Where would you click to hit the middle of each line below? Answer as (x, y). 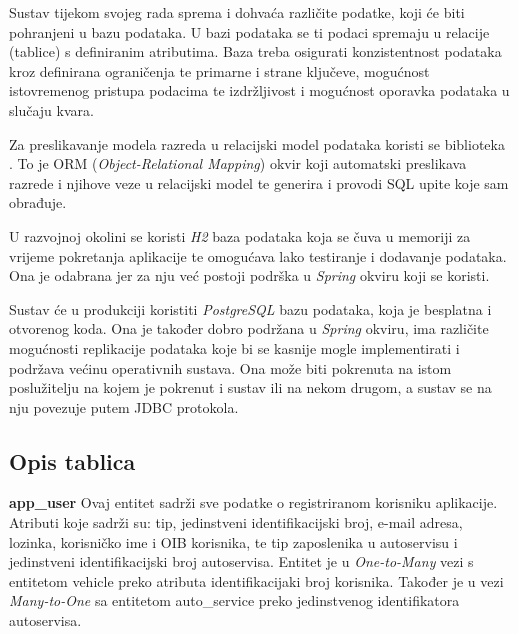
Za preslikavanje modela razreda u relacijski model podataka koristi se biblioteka (257, 143)
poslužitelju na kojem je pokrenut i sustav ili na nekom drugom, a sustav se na (250, 387)
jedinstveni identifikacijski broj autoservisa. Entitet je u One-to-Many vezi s (241, 561)
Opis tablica (72, 460)
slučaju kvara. (51, 109)
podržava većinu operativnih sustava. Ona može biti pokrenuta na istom (230, 367)
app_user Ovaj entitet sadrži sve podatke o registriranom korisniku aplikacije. (253, 502)
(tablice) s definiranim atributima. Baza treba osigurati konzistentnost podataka (255, 51)
